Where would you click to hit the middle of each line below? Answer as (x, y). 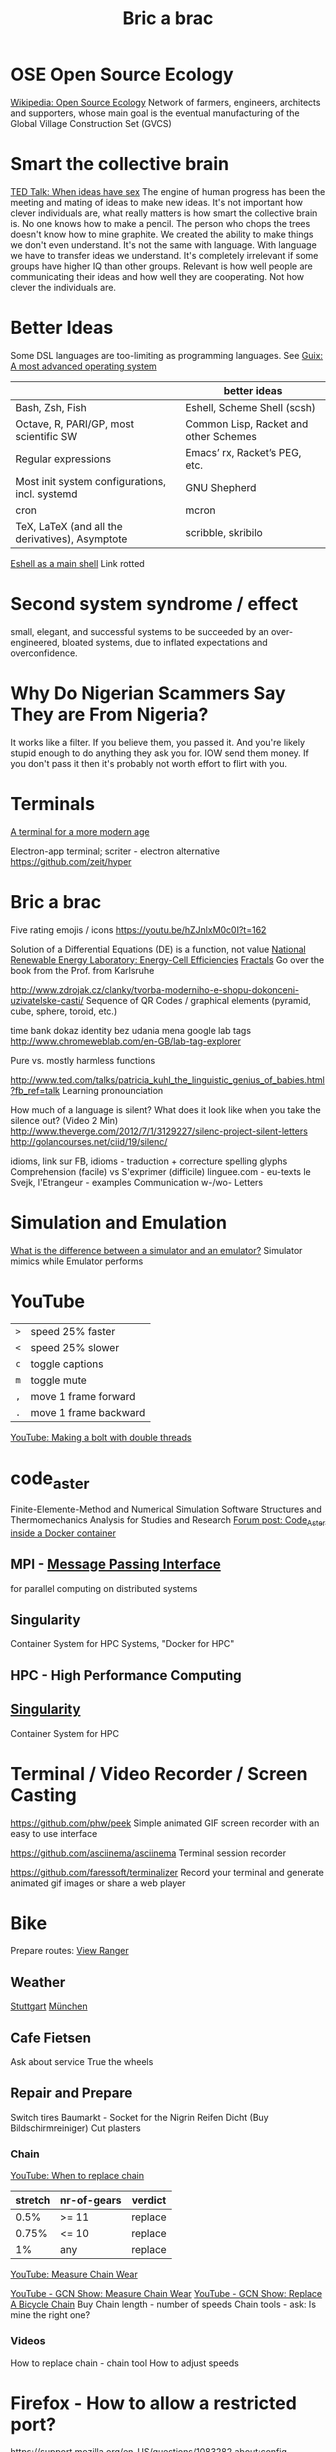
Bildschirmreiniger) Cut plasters (76, 2128)
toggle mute (58, 1380)
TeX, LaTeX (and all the (69, 526)
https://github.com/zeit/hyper (71, 861)
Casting (43, 1794)
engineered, (35, 642)
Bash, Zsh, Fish (51, 407)
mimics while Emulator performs (77, 1261)
